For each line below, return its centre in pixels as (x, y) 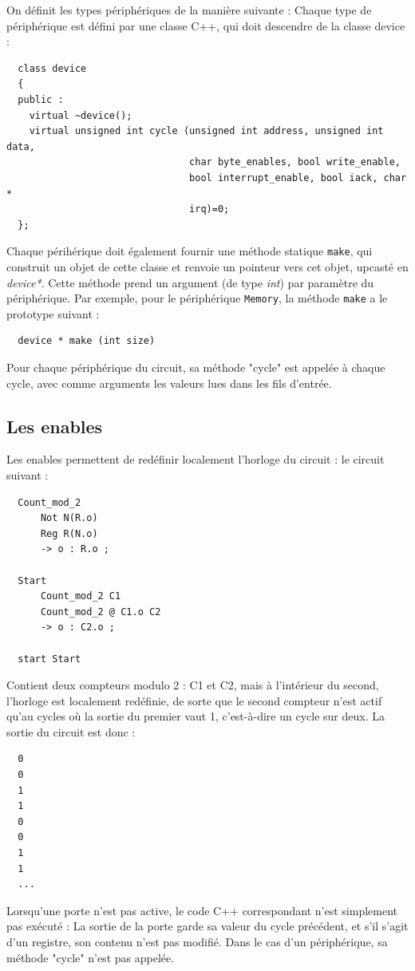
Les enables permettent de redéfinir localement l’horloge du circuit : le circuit (196, 459)
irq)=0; (209, 209)
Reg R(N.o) (69, 533)
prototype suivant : (53, 313)
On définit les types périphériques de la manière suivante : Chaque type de (189, 10)
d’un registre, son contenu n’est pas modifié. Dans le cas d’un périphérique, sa (197, 942)
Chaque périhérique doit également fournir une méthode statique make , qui (190, 251)
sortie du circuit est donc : (71, 731)
